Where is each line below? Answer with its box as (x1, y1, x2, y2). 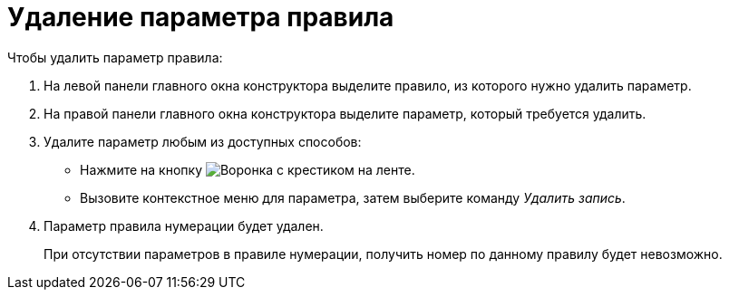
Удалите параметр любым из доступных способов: (44, 133, 362, 149)
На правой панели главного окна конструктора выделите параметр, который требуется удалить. (44, 105, 646, 121)
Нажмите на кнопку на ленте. (80, 161, 415, 177)
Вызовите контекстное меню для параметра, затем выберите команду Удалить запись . (80, 189, 626, 206)
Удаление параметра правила (7, 2, 394, 33)
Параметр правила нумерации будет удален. (44, 217, 324, 234)
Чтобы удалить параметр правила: (7, 49, 223, 65)
